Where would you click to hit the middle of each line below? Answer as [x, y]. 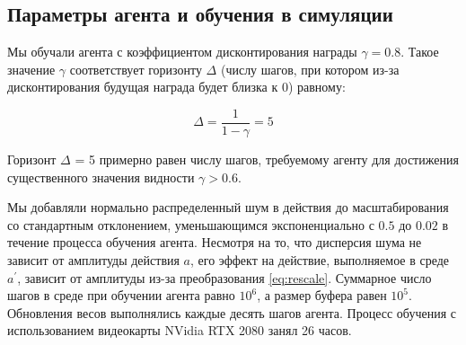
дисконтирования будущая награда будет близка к [143, 87]
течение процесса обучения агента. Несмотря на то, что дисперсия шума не [215, 242]
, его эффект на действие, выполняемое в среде [320, 260]
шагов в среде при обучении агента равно [121, 295]
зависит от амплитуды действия [93, 260]
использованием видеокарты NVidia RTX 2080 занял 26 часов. [180, 330]
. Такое [420, 52]
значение [31, 69]
